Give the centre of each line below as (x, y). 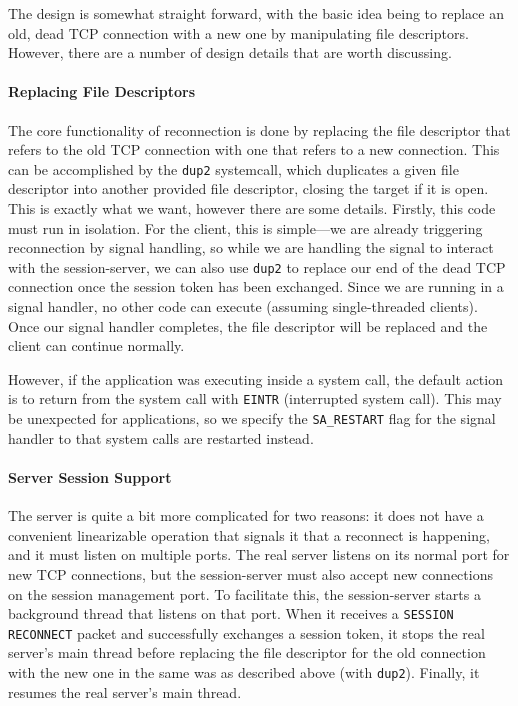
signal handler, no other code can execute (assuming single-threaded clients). (243, 306)
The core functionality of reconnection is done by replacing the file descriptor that (259, 129)
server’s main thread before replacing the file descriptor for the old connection (247, 652)
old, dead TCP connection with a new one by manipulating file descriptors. (238, 32)
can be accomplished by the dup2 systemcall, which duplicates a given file (233, 168)
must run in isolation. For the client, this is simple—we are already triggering (245, 227)
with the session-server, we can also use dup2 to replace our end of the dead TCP (257, 266)
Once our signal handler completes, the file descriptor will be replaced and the (248, 325)
